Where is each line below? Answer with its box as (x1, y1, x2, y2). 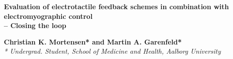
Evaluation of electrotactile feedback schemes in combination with (4, 1, 229, 11)
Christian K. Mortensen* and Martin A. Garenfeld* (4, 36, 182, 46)
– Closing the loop (4, 20, 66, 30)
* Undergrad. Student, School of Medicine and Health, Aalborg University (4, 46, 221, 56)
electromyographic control (4, 11, 93, 21)
